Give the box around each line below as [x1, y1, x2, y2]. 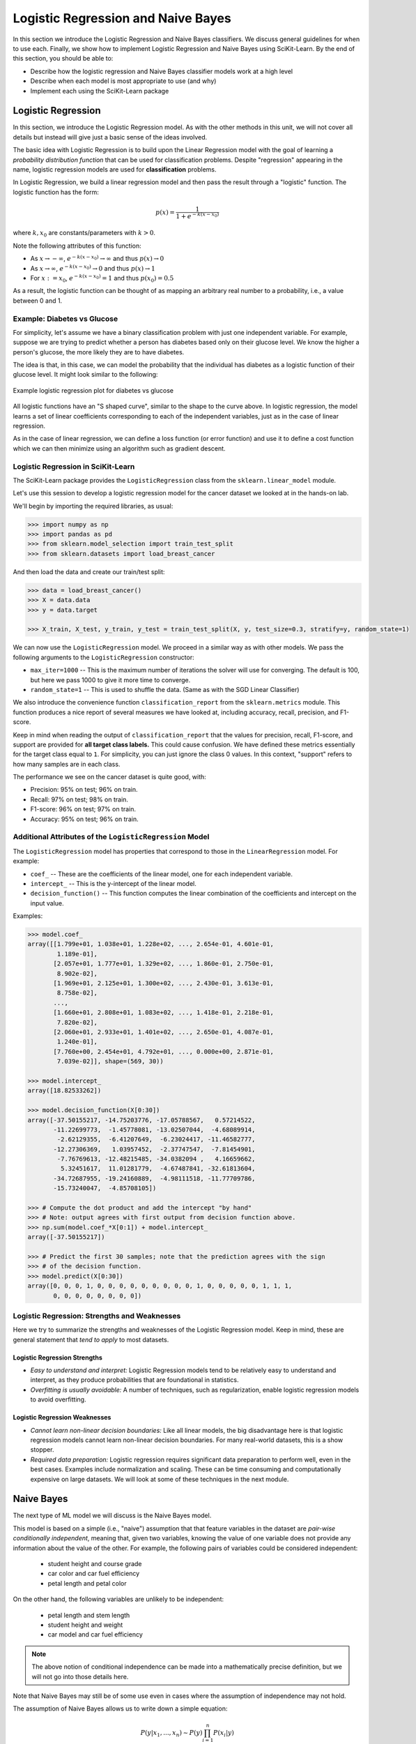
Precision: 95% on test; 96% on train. [30, 785, 139, 794]
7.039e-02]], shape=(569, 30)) [56, 1058, 164, 1065]
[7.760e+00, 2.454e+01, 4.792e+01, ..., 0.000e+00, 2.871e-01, [53, 1047, 275, 1055]
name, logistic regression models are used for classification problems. [13, 165, 217, 174]
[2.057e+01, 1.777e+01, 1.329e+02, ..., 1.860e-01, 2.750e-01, [53, 960, 275, 968]
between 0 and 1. [13, 296, 63, 305]
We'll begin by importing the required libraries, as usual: [13, 502, 174, 510]
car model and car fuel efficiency [47, 1630, 143, 1639]
